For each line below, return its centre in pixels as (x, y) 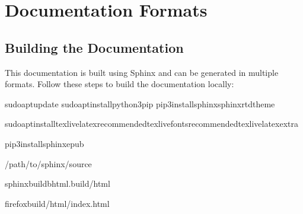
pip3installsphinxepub (44, 143)
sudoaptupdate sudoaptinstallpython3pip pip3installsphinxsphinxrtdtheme (140, 103)
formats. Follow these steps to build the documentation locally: (119, 84)
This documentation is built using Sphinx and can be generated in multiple (142, 72)
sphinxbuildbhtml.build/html (58, 183)
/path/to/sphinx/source (48, 163)
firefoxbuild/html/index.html (57, 203)
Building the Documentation (94, 47)
